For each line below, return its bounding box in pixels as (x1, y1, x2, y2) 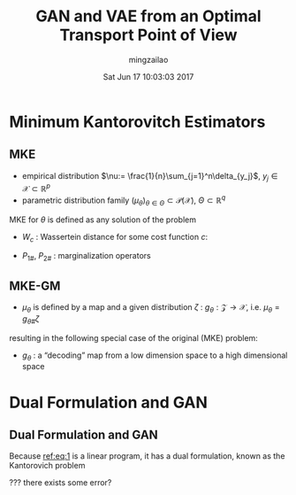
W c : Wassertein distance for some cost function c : (21, 231, 209, 244)
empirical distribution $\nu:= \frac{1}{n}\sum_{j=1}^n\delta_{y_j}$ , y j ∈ (21, 170, 278, 183)
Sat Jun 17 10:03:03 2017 (102, 71, 194, 81)
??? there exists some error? (9, 477, 112, 488)
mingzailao (128, 54, 169, 65)
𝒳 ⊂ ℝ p (21, 182, 51, 194)
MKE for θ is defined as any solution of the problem (9, 214, 197, 225)
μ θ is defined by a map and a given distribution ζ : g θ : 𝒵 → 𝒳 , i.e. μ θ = (21, 302, 280, 314)
